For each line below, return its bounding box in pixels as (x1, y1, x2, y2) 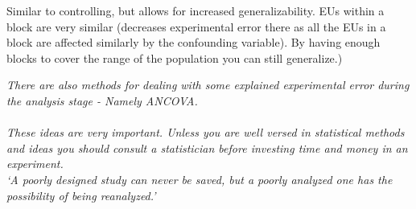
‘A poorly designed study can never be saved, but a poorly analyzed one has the (6, 170, 393, 187)
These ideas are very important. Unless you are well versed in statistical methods (6, 124, 405, 141)
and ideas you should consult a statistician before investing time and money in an (6, 139, 408, 156)
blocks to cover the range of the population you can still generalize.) (6, 49, 343, 66)
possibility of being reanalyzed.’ (6, 186, 156, 203)
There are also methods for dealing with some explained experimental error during (6, 76, 410, 93)
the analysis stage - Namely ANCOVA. (6, 92, 198, 109)
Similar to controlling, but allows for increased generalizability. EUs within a (6, 2, 385, 18)
